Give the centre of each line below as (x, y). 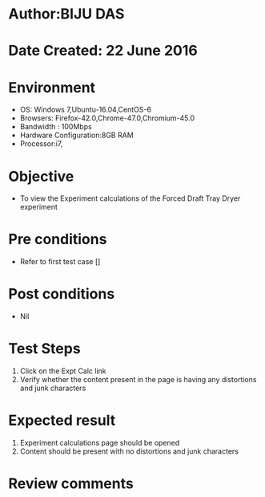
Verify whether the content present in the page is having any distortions (138, 380)
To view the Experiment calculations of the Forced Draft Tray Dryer (130, 198)
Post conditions (62, 294)
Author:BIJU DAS (66, 14)
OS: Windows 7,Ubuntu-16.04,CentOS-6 (86, 110)
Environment (52, 87)
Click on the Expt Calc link (63, 371)
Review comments (71, 484)
